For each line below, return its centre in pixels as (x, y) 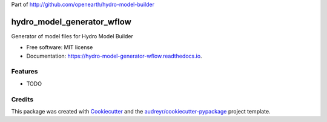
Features (25, 72)
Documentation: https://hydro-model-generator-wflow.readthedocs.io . (114, 56)
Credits (22, 99)
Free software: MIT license (60, 47)
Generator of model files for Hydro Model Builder (72, 36)
